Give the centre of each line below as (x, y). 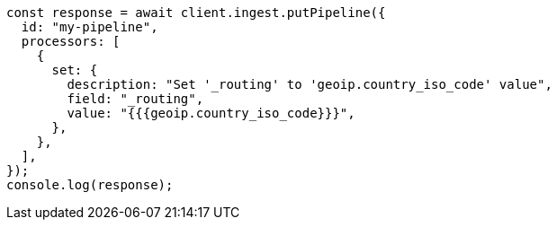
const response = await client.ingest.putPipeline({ (196, 13)
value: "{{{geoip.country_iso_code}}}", (211, 113)
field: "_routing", (135, 99)
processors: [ (71, 41)
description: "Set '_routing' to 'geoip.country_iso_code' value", (310, 84)
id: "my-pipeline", (90, 27)
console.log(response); (90, 185)
